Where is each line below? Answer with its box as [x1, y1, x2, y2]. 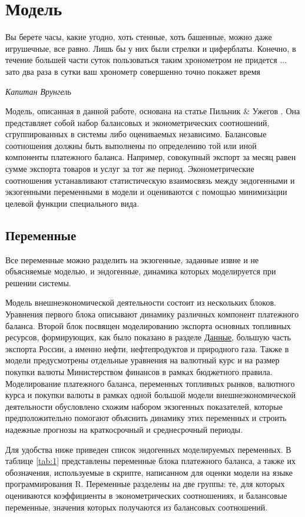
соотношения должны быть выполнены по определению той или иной [5, 139, 257, 151]
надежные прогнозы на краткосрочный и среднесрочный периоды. [5, 423, 243, 435]
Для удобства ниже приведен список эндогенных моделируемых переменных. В [5, 443, 291, 455]
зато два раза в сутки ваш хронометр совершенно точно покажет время [5, 65, 260, 77]
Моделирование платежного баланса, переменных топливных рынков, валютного [5, 377, 295, 389]
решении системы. [5, 276, 71, 289]
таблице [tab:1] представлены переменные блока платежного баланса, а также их [5, 455, 296, 467]
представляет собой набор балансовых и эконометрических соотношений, [5, 116, 270, 128]
